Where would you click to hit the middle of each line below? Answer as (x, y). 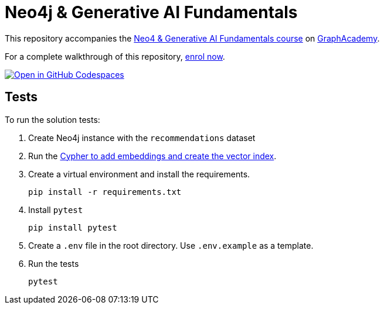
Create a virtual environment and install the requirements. (139, 174)
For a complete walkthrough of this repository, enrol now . (115, 56)
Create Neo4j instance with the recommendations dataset (142, 138)
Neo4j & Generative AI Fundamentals (151, 12)
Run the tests (54, 263)
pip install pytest (73, 227)
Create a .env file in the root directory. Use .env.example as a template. (171, 245)
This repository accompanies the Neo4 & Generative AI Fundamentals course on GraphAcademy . (192, 38)
